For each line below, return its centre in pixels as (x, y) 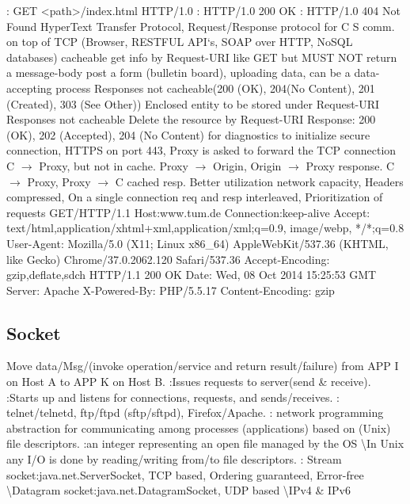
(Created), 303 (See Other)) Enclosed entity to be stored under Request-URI (193, 103)
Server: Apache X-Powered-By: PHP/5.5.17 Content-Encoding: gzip (171, 290)
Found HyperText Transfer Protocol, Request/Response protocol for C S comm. (201, 26)
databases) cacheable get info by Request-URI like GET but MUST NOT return (202, 57)
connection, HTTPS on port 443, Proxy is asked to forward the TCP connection (201, 150)
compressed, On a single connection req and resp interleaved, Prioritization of (195, 197)
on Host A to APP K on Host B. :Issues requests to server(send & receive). (189, 382)
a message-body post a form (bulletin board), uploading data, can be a (178, 73)
